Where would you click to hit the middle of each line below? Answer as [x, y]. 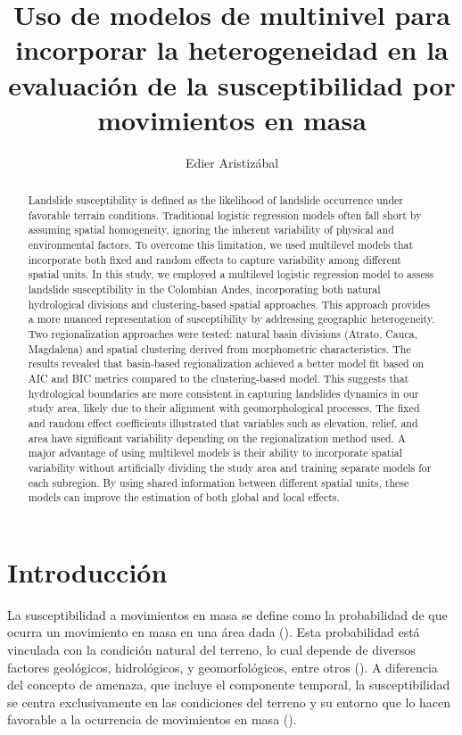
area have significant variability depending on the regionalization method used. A [217, 438]
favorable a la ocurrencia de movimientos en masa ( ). [152, 719]
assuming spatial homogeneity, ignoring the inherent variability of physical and [211, 230]
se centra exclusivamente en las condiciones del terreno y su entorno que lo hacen [229, 702]
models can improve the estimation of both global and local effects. [184, 497]
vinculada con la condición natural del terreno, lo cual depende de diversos [211, 649]
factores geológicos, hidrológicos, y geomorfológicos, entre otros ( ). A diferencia [223, 667]
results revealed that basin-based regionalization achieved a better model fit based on [226, 363]
